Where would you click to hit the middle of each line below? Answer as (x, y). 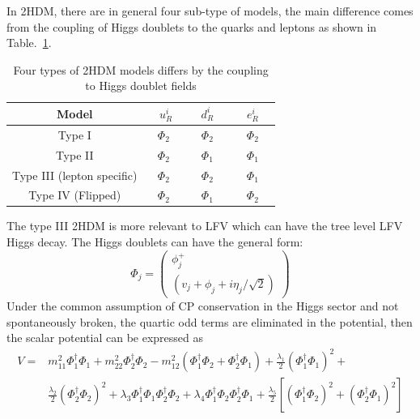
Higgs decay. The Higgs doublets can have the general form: (155, 242)
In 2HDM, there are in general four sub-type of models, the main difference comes (210, 11)
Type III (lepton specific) (75, 175)
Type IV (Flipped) (75, 195)
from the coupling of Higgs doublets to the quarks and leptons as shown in (192, 26)
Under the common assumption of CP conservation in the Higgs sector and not (203, 306)
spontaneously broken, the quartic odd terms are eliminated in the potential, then (210, 321)
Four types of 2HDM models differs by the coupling (141, 69)
